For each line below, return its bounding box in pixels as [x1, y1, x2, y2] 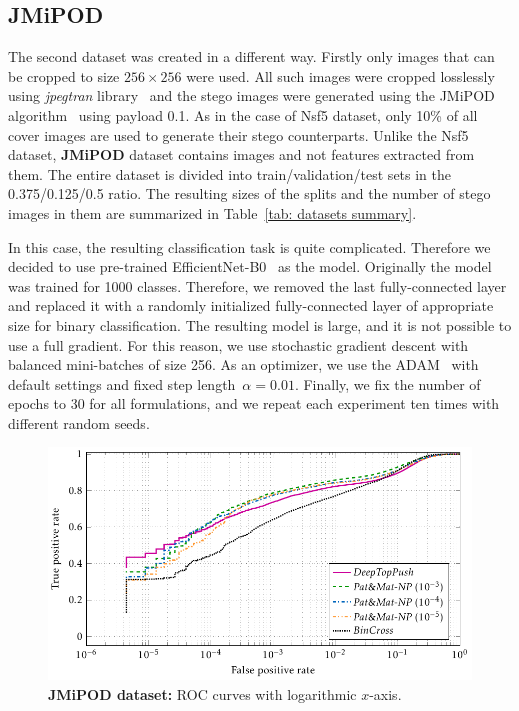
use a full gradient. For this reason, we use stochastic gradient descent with [8, 334, 469, 355]
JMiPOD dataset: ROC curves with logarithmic [48, 683, 357, 704]
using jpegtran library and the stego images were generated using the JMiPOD [8, 85, 495, 106]
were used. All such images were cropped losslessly [186, 65, 495, 86]
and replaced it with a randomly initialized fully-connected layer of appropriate [8, 295, 494, 316]
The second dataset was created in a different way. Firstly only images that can [8, 46, 495, 67]
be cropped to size [8, 65, 120, 86]
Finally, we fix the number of [303, 373, 481, 394]
